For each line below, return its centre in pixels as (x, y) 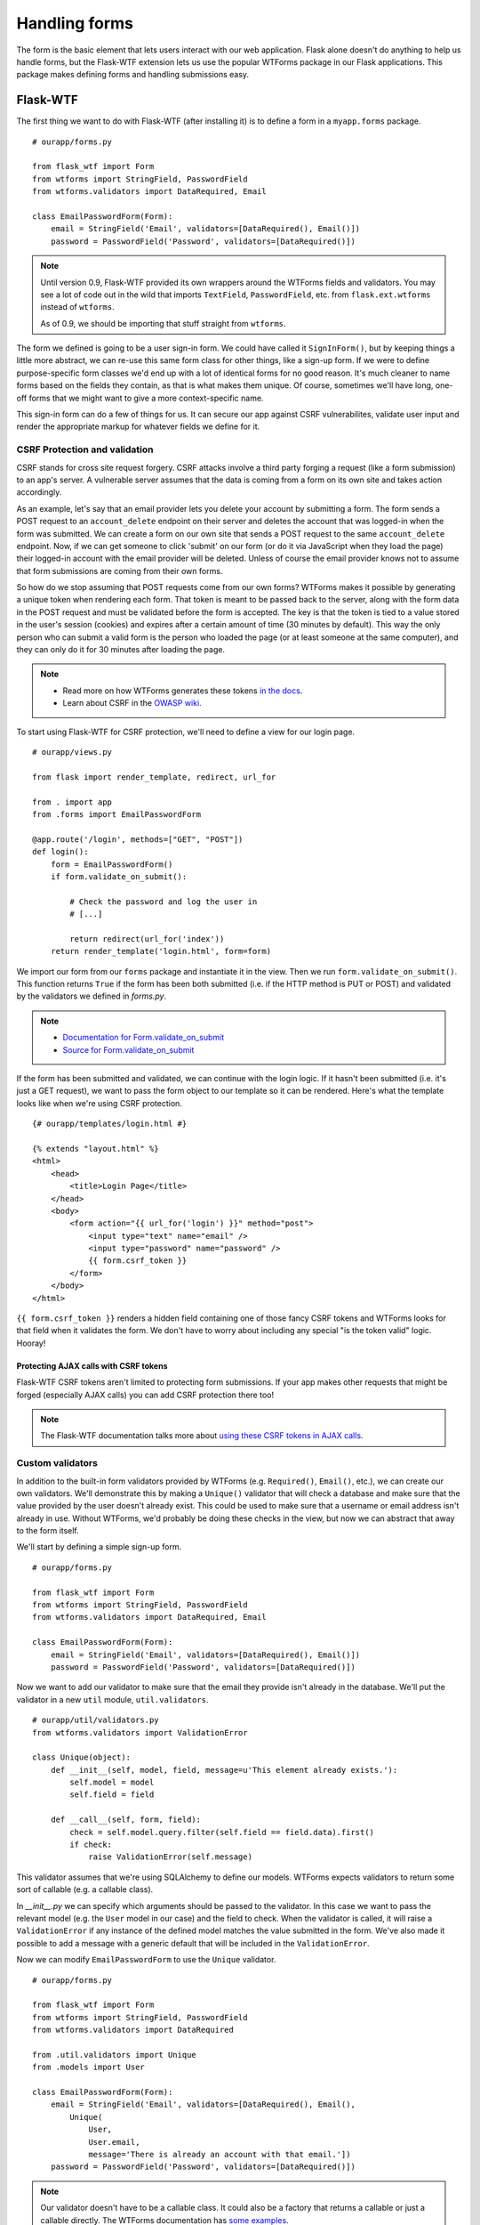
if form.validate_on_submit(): (119, 876)
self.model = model (112, 1783)
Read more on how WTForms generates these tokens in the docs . (183, 691)
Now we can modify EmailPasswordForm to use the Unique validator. (146, 1960)
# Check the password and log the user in (164, 902)
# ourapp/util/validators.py (96, 1720)
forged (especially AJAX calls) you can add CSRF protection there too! (145, 1395)
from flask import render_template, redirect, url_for (154, 777)
